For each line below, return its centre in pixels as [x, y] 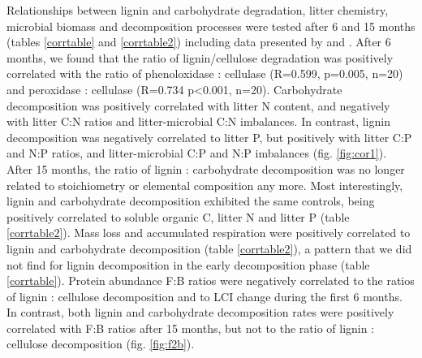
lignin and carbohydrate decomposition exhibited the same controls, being [191, 201]
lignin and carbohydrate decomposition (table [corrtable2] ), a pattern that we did [209, 248]
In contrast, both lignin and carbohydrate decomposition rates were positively [200, 312]
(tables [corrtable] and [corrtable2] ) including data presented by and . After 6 [199, 42]
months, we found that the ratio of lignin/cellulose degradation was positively [200, 57]
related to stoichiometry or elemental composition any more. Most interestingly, [205, 185]
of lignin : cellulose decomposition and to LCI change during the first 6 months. [205, 296]
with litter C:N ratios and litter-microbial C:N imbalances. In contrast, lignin [198, 121]
